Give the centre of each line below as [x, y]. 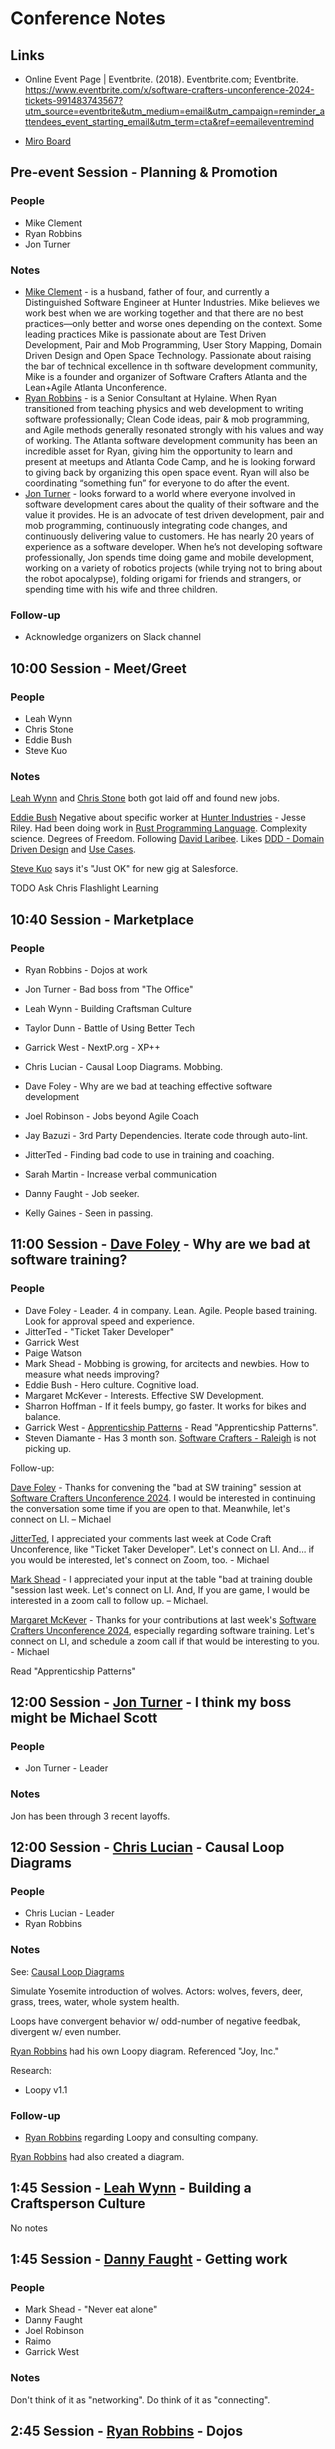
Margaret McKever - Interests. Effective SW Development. [144, 1395]
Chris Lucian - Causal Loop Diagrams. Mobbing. [123, 1066]
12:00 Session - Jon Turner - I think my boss [151, 1702]
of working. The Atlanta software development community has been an [171, 440]
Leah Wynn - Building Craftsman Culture [108, 1008]
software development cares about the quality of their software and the [172, 504]
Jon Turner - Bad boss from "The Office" [109, 989]
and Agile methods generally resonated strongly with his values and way [174, 429]
